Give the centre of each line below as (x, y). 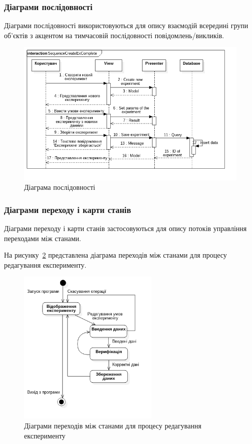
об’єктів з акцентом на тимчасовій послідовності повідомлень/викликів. (114, 35)
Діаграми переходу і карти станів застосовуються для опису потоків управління (125, 228)
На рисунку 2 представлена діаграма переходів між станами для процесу (115, 255)
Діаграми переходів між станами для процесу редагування (113, 425)
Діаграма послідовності (60, 187)
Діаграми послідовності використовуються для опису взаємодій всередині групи (126, 25)
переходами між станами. (43, 238)
